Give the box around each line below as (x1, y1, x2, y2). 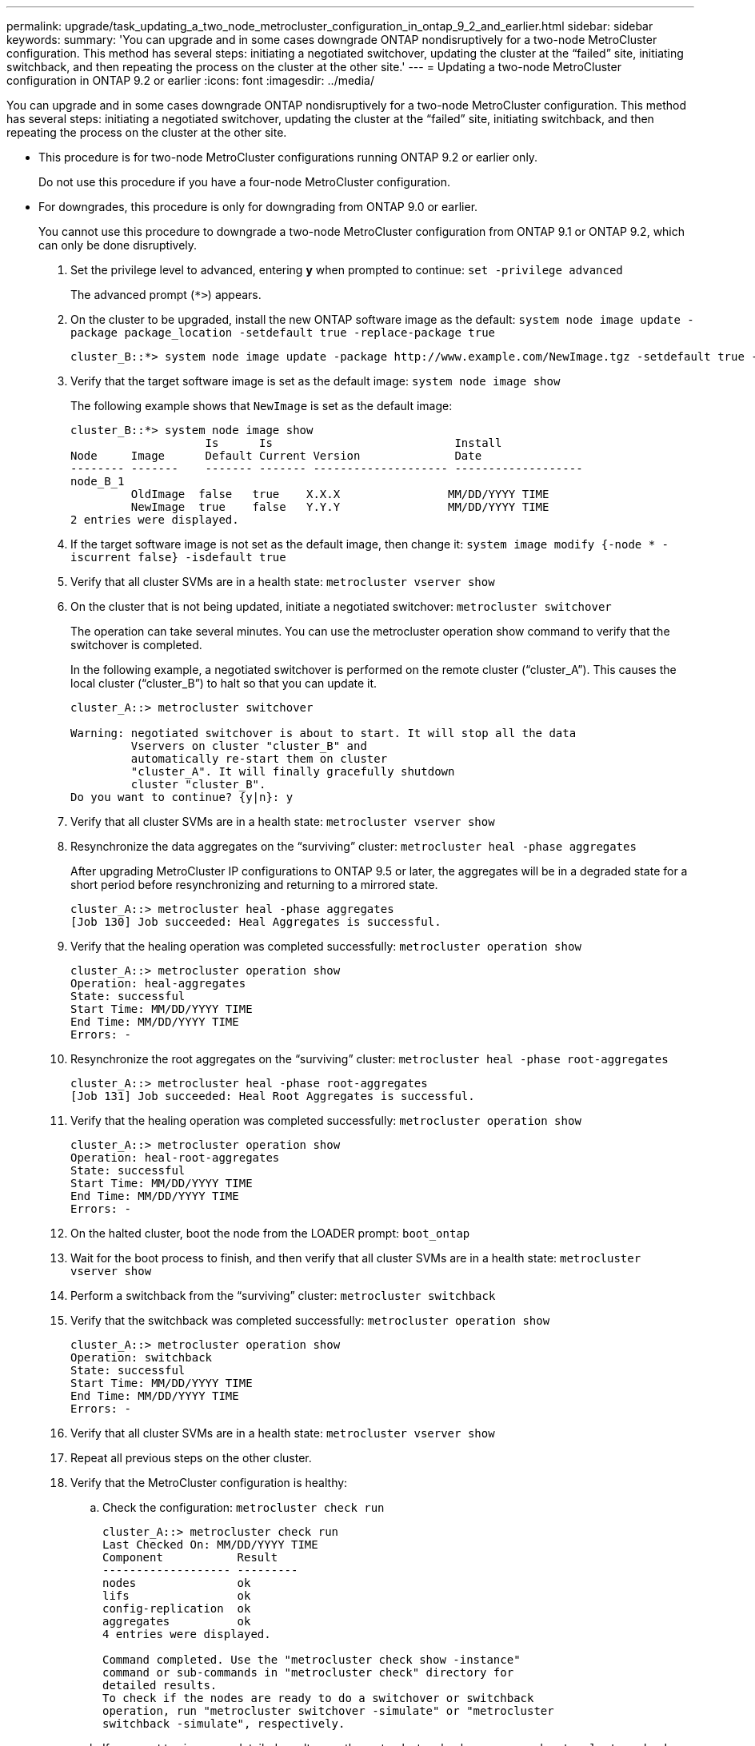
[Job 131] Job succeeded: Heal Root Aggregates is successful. (70, 1090, 475, 1102)
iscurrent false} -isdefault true (70, 551, 286, 564)
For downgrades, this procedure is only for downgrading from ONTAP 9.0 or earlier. (38, 200, 478, 213)
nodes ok (102, 1577, 251, 1589)
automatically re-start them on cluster (130, 752, 388, 765)
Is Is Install (205, 436, 502, 449)
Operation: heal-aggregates (70, 977, 246, 990)
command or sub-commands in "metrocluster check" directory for (102, 1666, 514, 1679)
